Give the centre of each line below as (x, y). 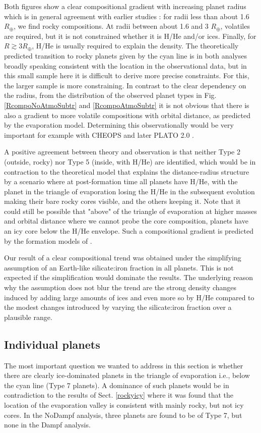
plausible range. (28, 317)
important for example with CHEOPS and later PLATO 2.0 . (99, 134)
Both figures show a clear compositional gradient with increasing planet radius (125, 6)
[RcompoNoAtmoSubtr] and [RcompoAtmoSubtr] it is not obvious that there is (127, 105)
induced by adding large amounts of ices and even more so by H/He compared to (129, 297)
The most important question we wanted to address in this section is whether (124, 365)
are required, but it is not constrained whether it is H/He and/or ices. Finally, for (130, 36)
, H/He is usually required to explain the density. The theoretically (135, 46)
